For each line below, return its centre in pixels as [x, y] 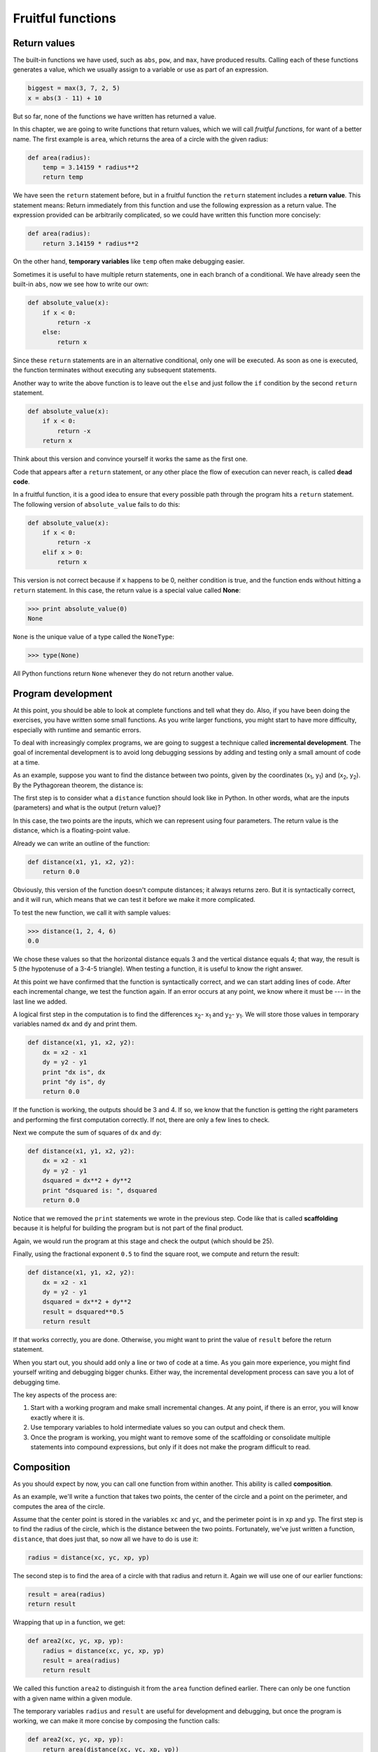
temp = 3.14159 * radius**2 [91, 167]
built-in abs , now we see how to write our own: [81, 285]
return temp [63, 177]
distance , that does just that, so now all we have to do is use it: [106, 1539]
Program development [63, 693]
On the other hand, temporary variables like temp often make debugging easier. [129, 261]
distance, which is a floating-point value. [72, 830]
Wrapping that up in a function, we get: [69, 1622]
